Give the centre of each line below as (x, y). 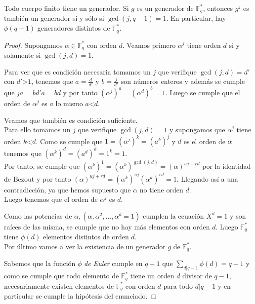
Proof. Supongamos (33, 45)
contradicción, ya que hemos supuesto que (67, 189)
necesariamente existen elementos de (59, 285)
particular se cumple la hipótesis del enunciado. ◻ (81, 296)
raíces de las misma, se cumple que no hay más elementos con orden (107, 226)
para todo (178, 285)
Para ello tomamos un (37, 130)
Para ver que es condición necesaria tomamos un (77, 71)
